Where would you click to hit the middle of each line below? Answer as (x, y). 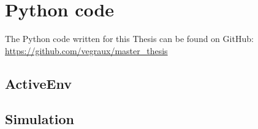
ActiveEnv (38, 83)
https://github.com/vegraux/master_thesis (86, 50)
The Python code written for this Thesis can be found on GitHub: (129, 39)
